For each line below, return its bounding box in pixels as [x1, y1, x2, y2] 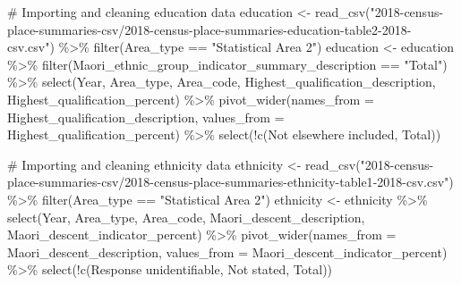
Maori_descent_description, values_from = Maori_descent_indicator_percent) [7, 242, 448, 261]
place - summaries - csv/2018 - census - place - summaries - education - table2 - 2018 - [7, 20, 412, 38]
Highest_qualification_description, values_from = [7, 107, 285, 126]
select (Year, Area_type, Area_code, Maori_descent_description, [7, 207, 365, 226]
